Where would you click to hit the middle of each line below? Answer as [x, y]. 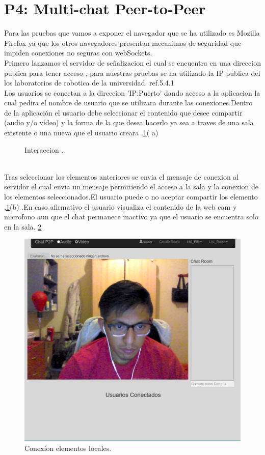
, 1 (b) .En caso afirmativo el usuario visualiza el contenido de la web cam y [121, 206]
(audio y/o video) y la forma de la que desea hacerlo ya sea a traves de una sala [129, 122]
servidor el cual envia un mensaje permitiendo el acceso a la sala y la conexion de [131, 187]
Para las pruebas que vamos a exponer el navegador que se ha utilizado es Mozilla [132, 33]
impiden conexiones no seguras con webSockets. [78, 53]
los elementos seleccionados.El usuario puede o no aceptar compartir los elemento [131, 197]
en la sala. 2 [23, 226]
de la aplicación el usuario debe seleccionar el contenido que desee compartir [123, 112]
